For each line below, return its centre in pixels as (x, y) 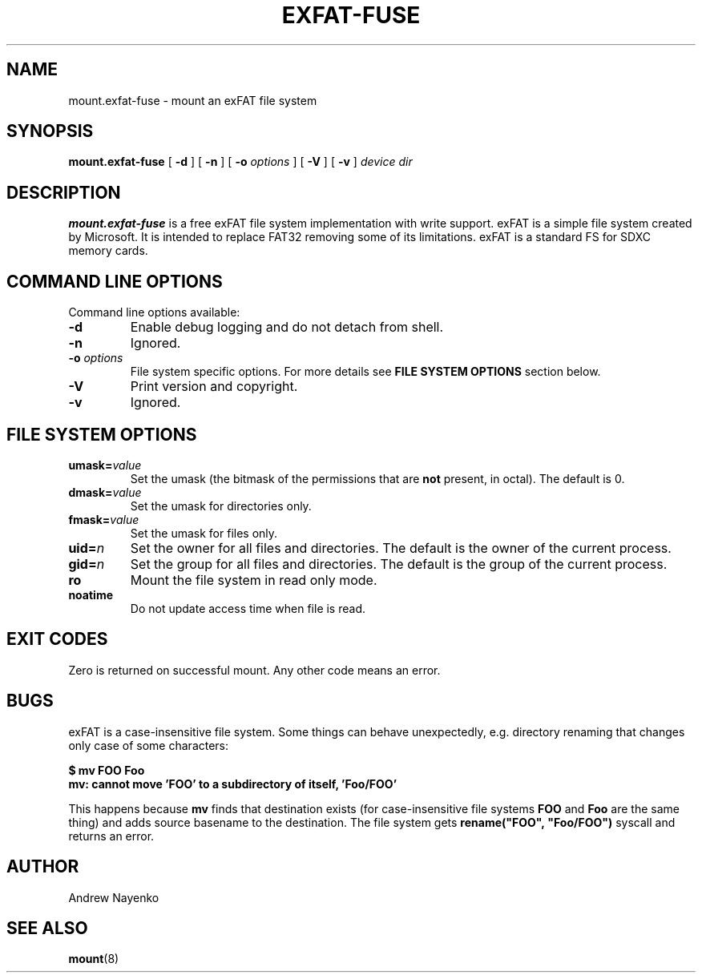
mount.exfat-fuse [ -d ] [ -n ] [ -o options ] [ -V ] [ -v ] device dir (240, 162)
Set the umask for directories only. (221, 506)
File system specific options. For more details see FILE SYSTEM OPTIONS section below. (365, 372)
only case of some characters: (149, 745)
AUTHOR (43, 867)
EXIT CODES (57, 639)
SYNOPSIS (50, 131)
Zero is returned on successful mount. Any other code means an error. (254, 670)
